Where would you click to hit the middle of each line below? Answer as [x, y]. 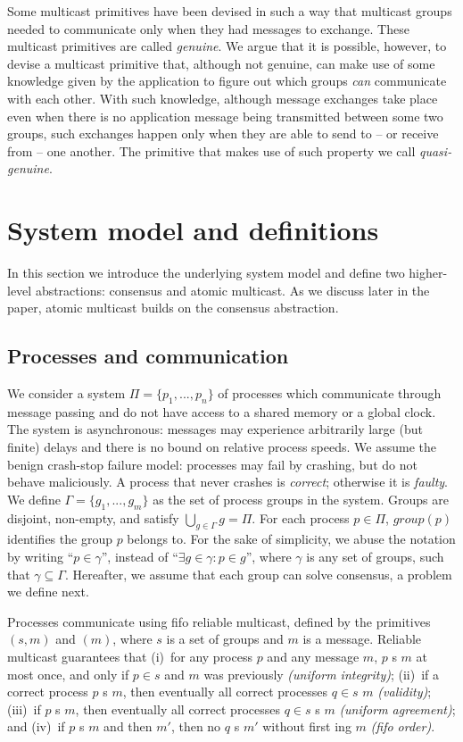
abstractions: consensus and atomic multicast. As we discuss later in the [232, 290]
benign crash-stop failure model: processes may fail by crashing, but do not [212, 464]
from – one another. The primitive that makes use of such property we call [211, 150]
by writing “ [41, 556]
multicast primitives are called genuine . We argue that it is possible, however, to [227, 46]
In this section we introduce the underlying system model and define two [206, 273]
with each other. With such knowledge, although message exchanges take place [223, 98]
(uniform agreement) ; [397, 709]
